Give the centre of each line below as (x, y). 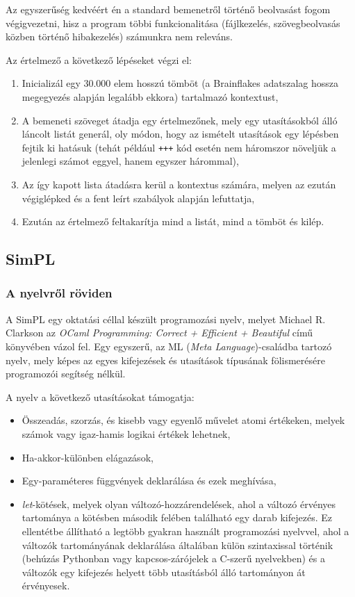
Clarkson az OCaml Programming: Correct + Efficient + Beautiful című (159, 333)
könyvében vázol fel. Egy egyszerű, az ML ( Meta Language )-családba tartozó (169, 346)
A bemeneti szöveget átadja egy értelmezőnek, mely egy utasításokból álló (180, 120)
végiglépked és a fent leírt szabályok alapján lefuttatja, (138, 198)
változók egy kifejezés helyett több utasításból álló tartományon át (164, 572)
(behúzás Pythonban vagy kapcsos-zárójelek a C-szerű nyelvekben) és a (173, 558)
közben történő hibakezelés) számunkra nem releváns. (119, 36)
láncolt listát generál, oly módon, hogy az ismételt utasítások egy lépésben (180, 134)
